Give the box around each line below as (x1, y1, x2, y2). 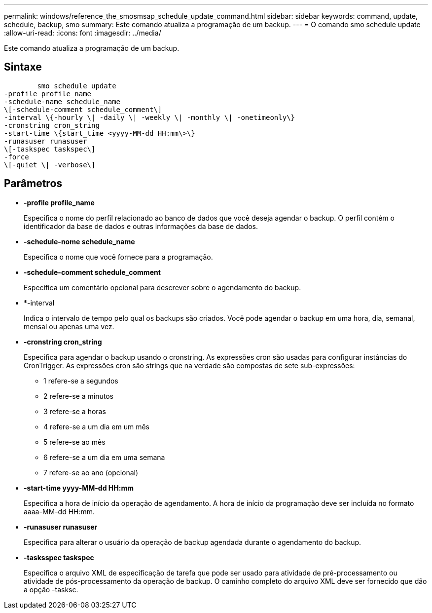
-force (4, 153, 29, 161)
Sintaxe (4, 61, 42, 74)
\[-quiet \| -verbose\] (4, 160, 96, 169)
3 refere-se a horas (43, 407, 106, 416)
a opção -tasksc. (24, 585, 78, 594)
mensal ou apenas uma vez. (24, 322, 114, 331)
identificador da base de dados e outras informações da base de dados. (24, 222, 258, 230)
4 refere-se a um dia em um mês (43, 422, 149, 431)
